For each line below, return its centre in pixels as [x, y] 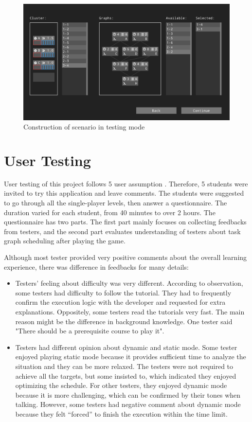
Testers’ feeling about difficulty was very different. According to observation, [129, 283]
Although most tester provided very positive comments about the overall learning [126, 257]
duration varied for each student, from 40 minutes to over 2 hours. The [110, 212]
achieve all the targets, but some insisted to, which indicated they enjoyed [126, 376]
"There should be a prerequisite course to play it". [90, 331]
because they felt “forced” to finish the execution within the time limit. [121, 413]
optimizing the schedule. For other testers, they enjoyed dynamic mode [121, 385]
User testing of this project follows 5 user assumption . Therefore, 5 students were [126, 183]
